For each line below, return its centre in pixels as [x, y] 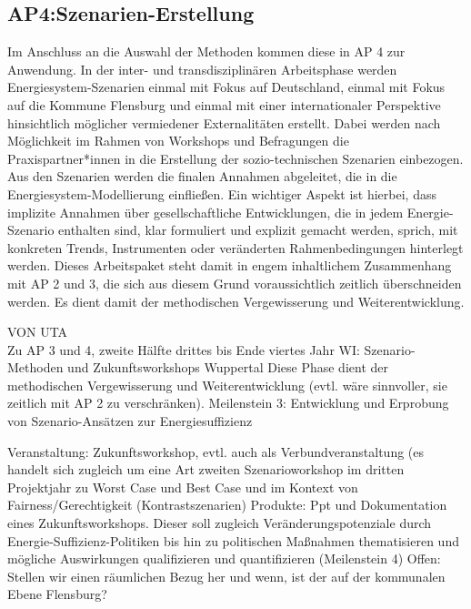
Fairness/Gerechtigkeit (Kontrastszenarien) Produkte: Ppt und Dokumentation [227, 505]
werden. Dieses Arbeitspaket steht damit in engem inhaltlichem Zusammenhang [230, 265]
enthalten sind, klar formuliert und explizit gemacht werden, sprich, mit [258, 230]
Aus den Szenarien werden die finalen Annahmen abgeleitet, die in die [202, 176]
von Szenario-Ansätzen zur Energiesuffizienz [130, 421]
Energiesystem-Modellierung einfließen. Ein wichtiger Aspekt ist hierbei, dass [222, 193]
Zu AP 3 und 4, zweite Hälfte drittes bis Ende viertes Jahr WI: [184, 349]
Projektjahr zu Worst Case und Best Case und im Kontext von [183, 487]
